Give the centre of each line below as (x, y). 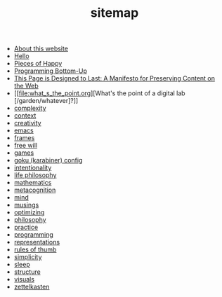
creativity (27, 123)
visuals (24, 279)
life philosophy (35, 175)
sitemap (115, 13)
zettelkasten (32, 287)
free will (25, 146)
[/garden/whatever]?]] (46, 101)
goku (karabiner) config (48, 160)
